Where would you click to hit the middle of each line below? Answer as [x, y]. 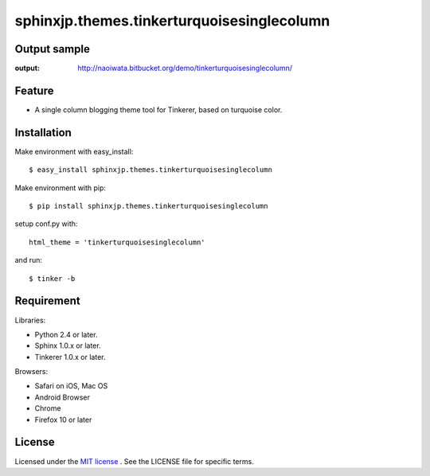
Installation [43, 133]
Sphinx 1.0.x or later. [68, 345]
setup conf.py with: [46, 224]
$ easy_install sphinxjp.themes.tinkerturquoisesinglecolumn [150, 170]
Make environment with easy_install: [74, 151]
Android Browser [63, 397]
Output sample [53, 49]
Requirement [48, 301]
